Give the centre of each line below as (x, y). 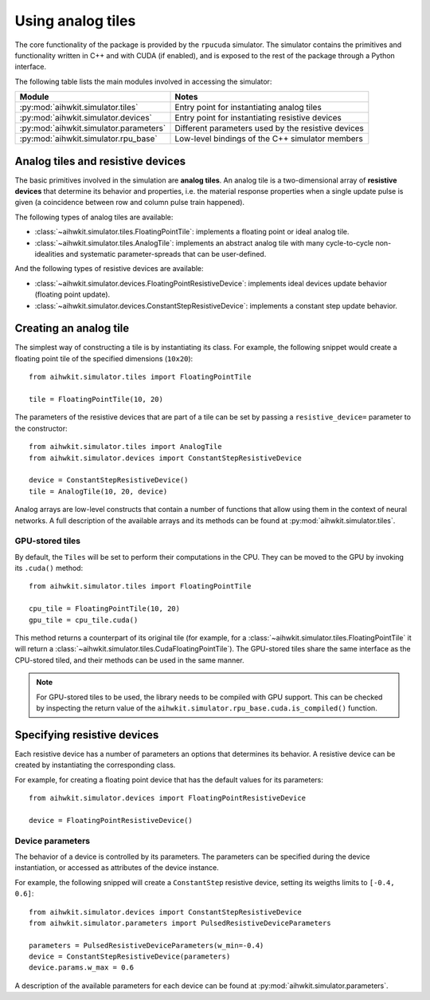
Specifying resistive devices (87, 735)
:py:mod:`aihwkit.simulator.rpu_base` (89, 139)
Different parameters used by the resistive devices (269, 128)
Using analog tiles (75, 21)
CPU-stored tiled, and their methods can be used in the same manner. (129, 660)
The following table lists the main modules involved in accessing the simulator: (143, 81)
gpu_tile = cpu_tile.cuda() (84, 620)
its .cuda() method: (49, 568)
